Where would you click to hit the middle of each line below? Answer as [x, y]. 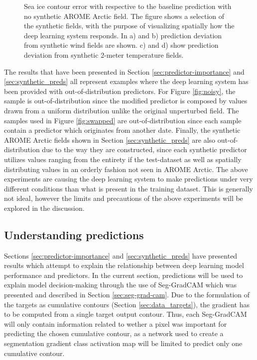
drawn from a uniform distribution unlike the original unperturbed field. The [122, 110]
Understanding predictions [74, 234]
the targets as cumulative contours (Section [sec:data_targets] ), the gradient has [127, 304]
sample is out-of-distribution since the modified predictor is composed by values [126, 101]
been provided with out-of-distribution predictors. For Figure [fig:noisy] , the [120, 91]
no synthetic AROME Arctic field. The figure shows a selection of [124, 16]
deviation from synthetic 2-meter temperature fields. [104, 54]
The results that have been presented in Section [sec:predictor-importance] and [124, 71]
